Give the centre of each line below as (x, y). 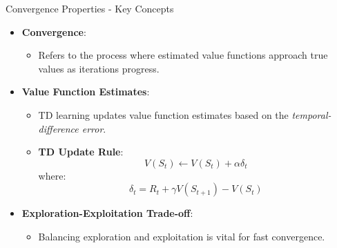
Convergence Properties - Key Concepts (90, 8)
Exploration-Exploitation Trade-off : (107, 213)
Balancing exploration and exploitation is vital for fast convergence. (182, 236)
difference (58, 128)
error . (94, 128)
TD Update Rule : (81, 152)
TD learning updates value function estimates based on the (163, 114)
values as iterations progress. (99, 68)
